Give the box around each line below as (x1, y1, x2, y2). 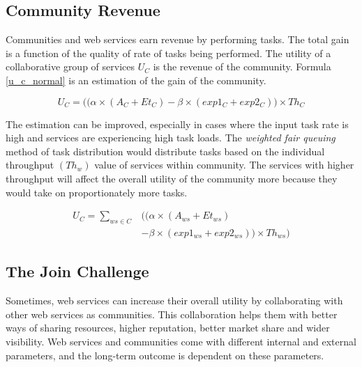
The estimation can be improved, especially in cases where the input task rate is (6, 116, 349, 131)
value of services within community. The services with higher (94, 157, 354, 172)
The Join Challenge (6, 260, 149, 282)
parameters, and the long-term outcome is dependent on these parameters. (6, 348, 324, 362)
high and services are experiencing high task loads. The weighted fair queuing (6, 130, 335, 145)
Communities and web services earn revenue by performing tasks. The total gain (6, 32, 349, 47)
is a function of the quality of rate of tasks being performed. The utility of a (6, 45, 331, 60)
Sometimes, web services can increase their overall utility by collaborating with (6, 293, 343, 308)
